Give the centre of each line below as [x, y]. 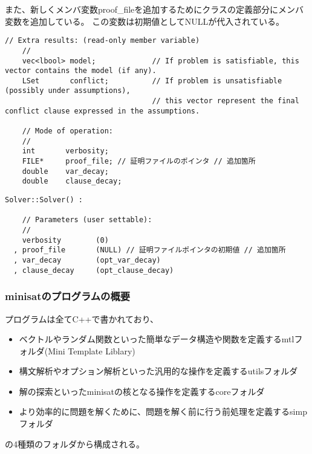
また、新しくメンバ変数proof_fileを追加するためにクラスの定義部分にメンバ [154, 9]
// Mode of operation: [67, 131]
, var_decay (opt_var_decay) [87, 260]
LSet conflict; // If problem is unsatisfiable [152, 81]
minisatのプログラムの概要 [68, 296]
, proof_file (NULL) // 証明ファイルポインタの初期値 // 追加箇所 [150, 250]
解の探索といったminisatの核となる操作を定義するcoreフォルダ [142, 391]
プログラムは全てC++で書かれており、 [82, 318]
